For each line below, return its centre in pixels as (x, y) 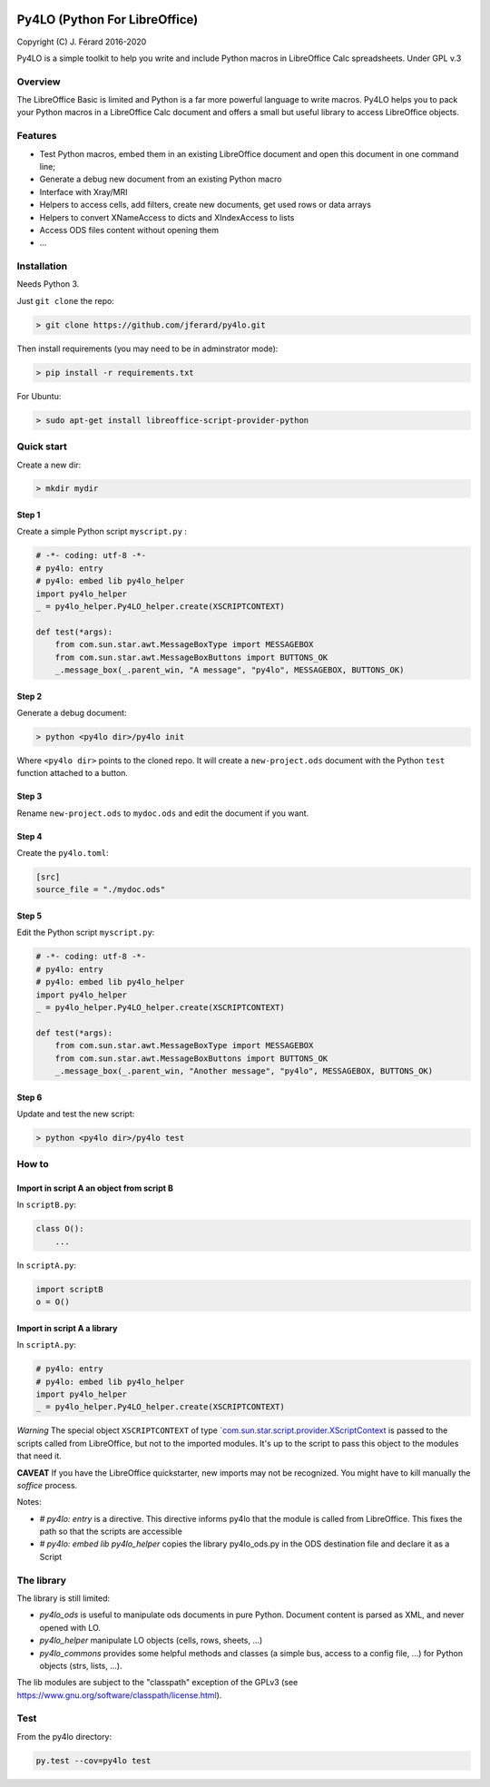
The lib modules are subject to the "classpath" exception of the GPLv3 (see (157, 1683)
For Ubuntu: (39, 396)
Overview (39, 82)
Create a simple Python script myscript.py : (102, 532)
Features (37, 136)
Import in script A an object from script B (95, 1188)
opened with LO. (70, 1627)
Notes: (29, 1502)
